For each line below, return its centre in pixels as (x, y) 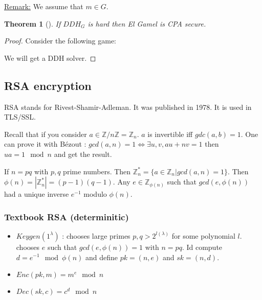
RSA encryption (48, 85)
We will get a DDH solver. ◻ (50, 57)
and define (101, 257)
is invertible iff (170, 134)
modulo (95, 194)
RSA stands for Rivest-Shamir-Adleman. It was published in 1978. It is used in (128, 107)
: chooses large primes (96, 235)
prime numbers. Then (97, 171)
